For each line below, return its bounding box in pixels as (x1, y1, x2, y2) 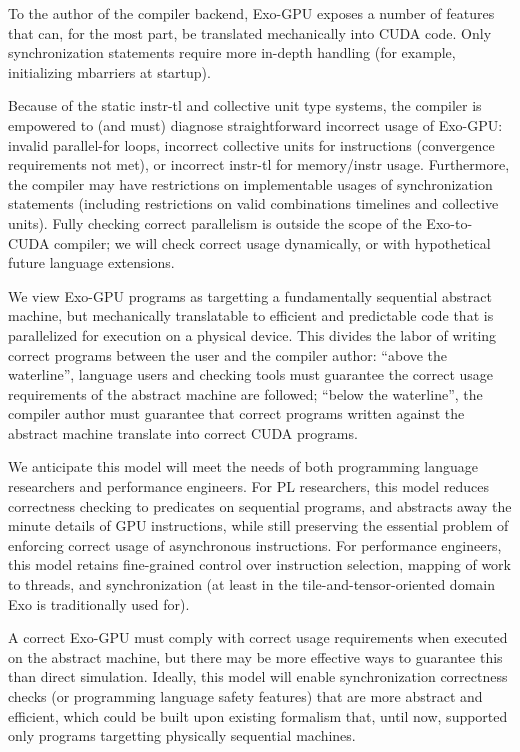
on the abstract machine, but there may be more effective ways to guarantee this (8, 646, 503, 667)
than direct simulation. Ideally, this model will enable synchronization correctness (8, 666, 508, 687)
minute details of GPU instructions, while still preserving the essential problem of (8, 515, 509, 536)
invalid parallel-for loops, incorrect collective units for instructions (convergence (8, 134, 495, 155)
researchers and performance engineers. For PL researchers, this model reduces (8, 476, 490, 497)
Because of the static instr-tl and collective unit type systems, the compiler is (8, 95, 482, 116)
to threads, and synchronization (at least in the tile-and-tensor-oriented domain (8, 574, 495, 595)
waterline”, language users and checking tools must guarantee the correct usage (8, 364, 494, 385)
